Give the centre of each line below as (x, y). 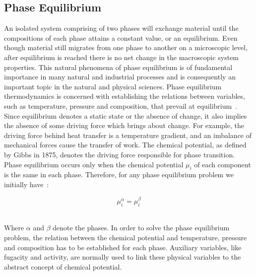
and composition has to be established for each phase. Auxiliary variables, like (123, 247)
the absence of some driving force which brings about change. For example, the (124, 125)
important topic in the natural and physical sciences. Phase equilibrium (113, 86)
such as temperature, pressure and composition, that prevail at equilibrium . (121, 105)
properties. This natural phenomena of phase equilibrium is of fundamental (118, 67)
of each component (223, 164)
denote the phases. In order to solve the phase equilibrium (141, 228)
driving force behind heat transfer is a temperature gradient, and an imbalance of (128, 135)
